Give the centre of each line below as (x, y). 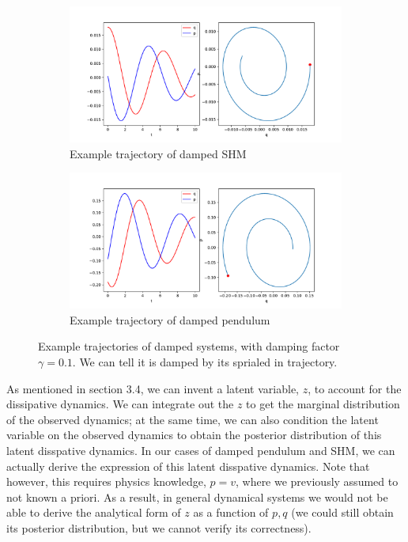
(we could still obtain (342, 512)
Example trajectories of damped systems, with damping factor (189, 346)
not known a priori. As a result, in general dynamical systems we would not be (197, 497)
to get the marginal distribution (323, 404)
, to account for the (355, 388)
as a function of (231, 512)
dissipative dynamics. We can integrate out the (120, 404)
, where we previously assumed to (317, 481)
